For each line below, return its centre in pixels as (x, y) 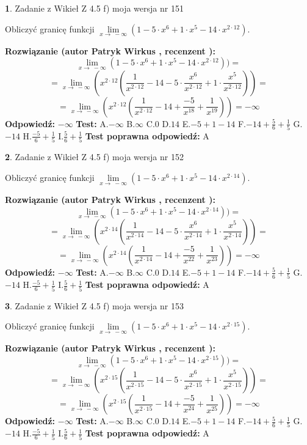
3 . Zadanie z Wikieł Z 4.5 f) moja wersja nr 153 (94, 305)
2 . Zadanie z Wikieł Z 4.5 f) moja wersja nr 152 (94, 157)
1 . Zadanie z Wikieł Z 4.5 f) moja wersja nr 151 (94, 8)
